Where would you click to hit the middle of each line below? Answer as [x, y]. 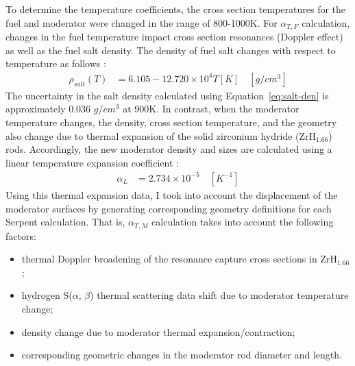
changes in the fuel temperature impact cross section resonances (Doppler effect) [174, 37]
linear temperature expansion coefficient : [92, 162]
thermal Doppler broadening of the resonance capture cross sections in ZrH [179, 259]
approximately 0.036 [48, 109]
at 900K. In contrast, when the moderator [211, 109]
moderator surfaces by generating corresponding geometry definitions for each [169, 208]
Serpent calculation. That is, [65, 222]
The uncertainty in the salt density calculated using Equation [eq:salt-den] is [167, 95]
